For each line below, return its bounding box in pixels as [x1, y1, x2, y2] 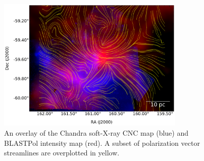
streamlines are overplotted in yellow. [4, 147, 120, 158]
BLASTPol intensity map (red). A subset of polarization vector [4, 137, 200, 148]
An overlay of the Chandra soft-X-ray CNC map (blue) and [4, 128, 188, 138]
